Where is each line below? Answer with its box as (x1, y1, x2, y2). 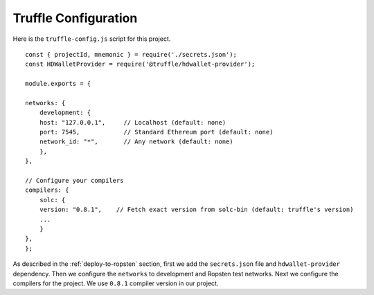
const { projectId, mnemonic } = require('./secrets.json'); (25, 51, 237, 58)
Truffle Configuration (12, 10, 138, 26)
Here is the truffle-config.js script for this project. (12, 35, 171, 43)
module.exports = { (25, 80, 91, 88)
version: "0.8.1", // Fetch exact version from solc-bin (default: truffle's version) (39, 206, 354, 214)
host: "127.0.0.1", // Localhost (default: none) (39, 118, 226, 126)
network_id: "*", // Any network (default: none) (39, 138, 233, 145)
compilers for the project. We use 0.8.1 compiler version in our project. (12, 279, 219, 287)
